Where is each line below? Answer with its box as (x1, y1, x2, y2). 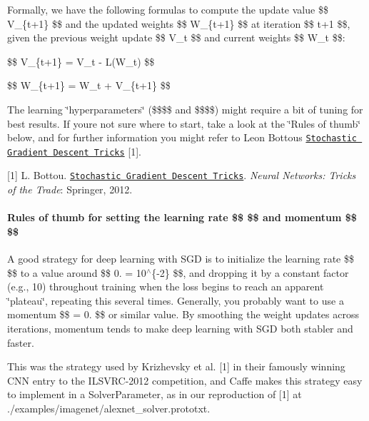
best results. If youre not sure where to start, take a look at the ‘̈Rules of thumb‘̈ (7, 116, 361, 131)
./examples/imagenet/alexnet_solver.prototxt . (7, 401, 211, 416)
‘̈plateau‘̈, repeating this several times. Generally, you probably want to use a (7, 293, 344, 308)
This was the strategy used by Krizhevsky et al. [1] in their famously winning (7, 359, 345, 374)
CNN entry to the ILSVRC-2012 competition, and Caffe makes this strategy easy (7, 372, 363, 387)
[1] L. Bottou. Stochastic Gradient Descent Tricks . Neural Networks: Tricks (7, 168, 356, 183)
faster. (7, 335, 34, 350)
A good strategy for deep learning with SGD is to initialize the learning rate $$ (7, 251, 354, 266)
